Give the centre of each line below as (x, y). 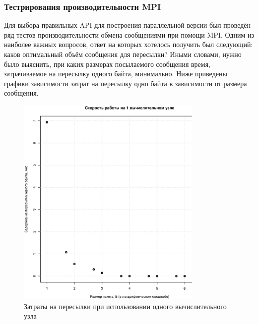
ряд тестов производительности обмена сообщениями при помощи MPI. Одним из (129, 34)
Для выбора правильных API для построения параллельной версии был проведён (128, 25)
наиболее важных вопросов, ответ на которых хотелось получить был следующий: (129, 44)
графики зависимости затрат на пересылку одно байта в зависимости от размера (126, 83)
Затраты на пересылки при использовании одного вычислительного (125, 306)
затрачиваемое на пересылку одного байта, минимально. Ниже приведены (116, 74)
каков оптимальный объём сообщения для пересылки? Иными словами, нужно (123, 54)
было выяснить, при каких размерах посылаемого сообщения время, (107, 64)
